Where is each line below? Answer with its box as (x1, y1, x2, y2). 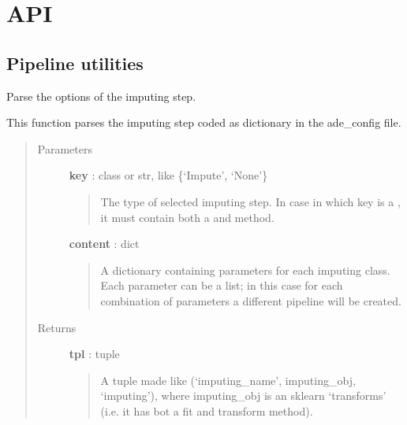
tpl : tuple (69, 346, 120, 362)
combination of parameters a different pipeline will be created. (100, 292, 401, 309)
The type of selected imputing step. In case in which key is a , (100, 193, 401, 209)
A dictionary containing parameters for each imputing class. (100, 261, 390, 278)
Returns (37, 319, 77, 335)
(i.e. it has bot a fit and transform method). (100, 402, 313, 419)
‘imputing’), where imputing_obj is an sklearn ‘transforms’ (100, 387, 386, 404)
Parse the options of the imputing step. (6, 87, 196, 104)
